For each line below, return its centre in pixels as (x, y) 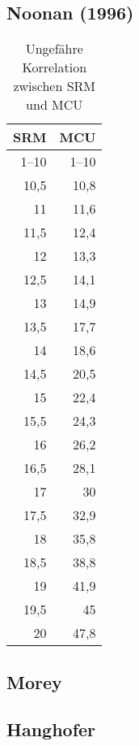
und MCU (55, 105)
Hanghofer (51, 729)
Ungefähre (54, 49)
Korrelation (55, 67)
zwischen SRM (55, 86)
